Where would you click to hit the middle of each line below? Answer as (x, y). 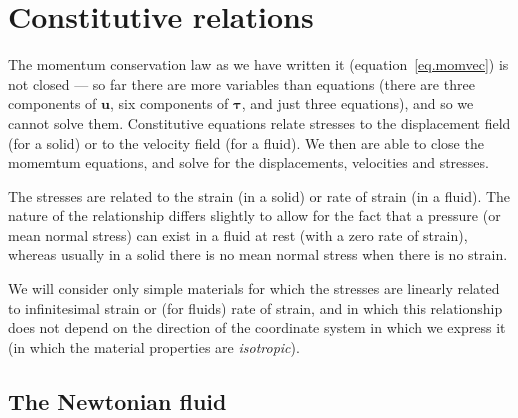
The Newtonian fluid (117, 400)
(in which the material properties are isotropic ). (154, 346)
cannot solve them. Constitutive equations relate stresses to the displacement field (259, 122)
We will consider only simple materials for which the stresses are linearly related (254, 288)
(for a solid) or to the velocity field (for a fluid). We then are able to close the (246, 142)
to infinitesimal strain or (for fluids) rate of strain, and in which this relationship (255, 307)
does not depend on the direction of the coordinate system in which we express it (257, 327)
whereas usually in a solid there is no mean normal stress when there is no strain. (258, 254)
